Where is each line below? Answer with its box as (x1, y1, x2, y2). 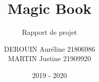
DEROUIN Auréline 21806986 (4, 43, 95, 54)
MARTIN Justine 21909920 (8, 53, 91, 64)
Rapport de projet (22, 27, 77, 37)
